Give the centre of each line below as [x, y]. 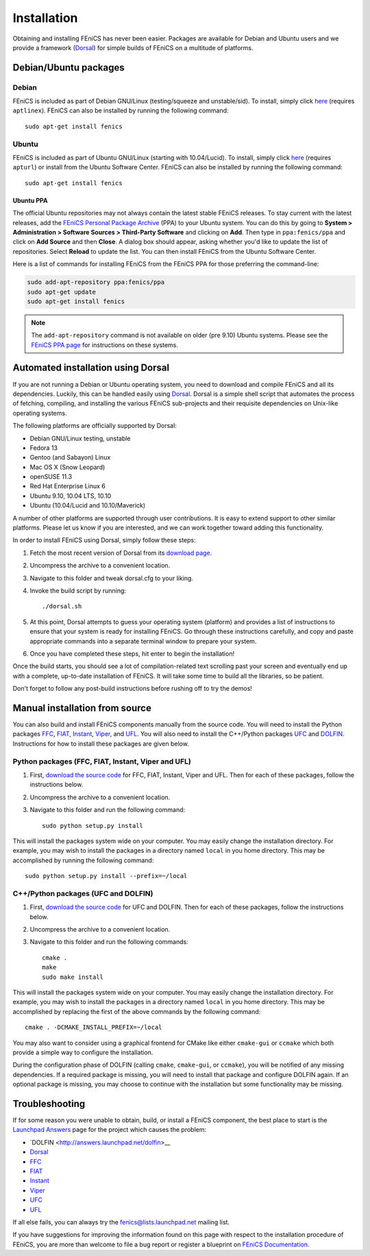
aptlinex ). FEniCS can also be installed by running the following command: [121, 110]
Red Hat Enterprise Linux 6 [68, 486]
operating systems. [40, 413]
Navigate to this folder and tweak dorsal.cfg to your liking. [111, 578]
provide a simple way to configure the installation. [83, 1052]
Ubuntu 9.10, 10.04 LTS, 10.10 [71, 496]
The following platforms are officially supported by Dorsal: [95, 426]
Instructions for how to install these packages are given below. [101, 744]
